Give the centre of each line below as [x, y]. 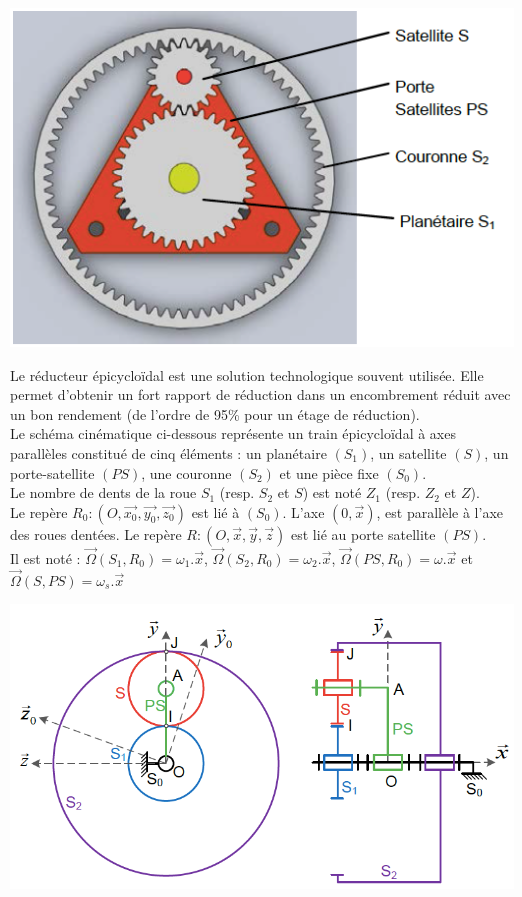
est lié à [215, 511]
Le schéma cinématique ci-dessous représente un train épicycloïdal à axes [233, 433]
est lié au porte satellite [363, 533]
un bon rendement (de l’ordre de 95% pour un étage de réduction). [215, 413]
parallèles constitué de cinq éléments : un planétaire [168, 452]
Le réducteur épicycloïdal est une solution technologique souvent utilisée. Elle [247, 374]
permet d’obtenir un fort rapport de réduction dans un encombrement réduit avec [260, 394]
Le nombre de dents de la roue [103, 492]
